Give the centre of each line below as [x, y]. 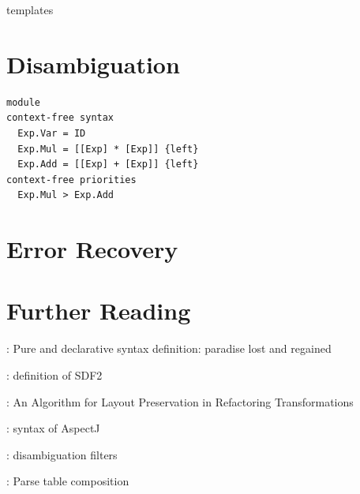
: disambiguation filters [62, 454]
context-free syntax [60, 118]
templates [30, 9]
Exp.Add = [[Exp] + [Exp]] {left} [108, 165]
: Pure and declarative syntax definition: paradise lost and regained [169, 348]
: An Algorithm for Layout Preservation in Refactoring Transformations [180, 401]
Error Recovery [92, 249]
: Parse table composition [68, 481]
